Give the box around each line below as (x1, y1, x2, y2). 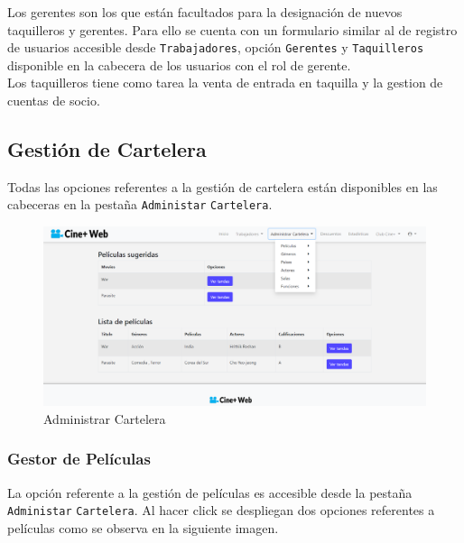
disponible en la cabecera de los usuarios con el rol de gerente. (7, 55, 351, 74)
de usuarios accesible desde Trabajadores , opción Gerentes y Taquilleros (7, 38, 424, 57)
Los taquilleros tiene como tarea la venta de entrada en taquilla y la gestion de (7, 73, 443, 92)
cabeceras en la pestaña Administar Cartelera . (7, 195, 273, 214)
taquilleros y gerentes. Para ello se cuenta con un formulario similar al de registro (7, 20, 458, 39)
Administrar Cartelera (43, 409, 166, 428)
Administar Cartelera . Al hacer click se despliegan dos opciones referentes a (7, 501, 435, 520)
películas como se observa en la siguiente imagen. (7, 518, 279, 537)
